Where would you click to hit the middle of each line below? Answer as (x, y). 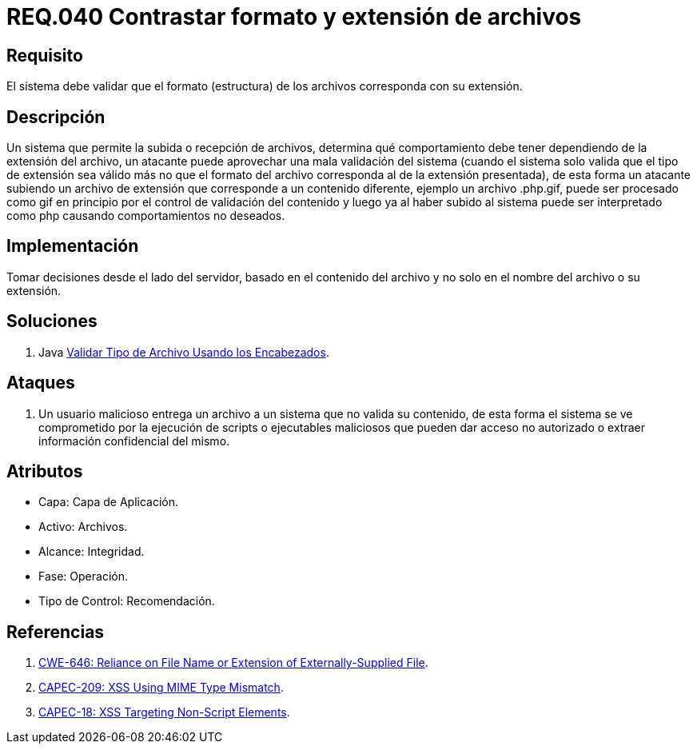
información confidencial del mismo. (134, 441)
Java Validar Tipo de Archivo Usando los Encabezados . (184, 352)
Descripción (56, 117)
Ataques (41, 383)
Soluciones (52, 321)
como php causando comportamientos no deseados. (146, 216)
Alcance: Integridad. (92, 552)
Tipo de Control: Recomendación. (127, 601)
